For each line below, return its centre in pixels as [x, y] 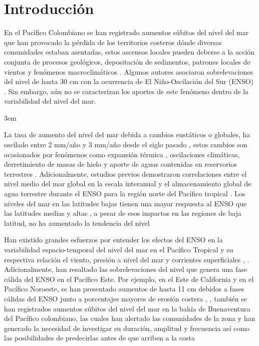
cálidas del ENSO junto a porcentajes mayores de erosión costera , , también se [125, 298]
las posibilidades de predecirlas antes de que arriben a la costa [99, 338]
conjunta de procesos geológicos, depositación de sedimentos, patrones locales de [127, 61]
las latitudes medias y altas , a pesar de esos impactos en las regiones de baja [123, 213]
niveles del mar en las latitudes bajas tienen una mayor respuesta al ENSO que [125, 203]
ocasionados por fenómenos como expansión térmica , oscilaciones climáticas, [122, 154]
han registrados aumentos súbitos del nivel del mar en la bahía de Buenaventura [127, 308]
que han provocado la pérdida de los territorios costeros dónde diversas [113, 42]
